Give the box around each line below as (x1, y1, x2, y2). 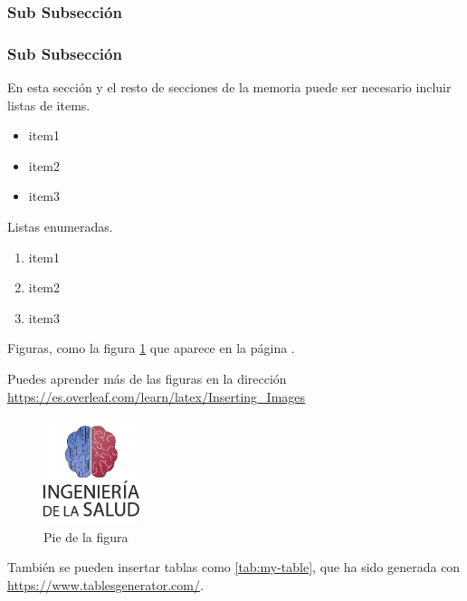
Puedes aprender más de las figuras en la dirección (7, 369, 287, 387)
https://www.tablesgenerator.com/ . (7, 575, 204, 594)
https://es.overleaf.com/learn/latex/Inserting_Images (7, 386, 306, 405)
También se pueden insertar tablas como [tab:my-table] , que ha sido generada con (7, 558, 461, 577)
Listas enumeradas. (7, 217, 113, 236)
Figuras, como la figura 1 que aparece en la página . (7, 339, 295, 358)
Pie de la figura (43, 527, 129, 546)
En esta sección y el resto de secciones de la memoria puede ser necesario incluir (7, 78, 452, 97)
